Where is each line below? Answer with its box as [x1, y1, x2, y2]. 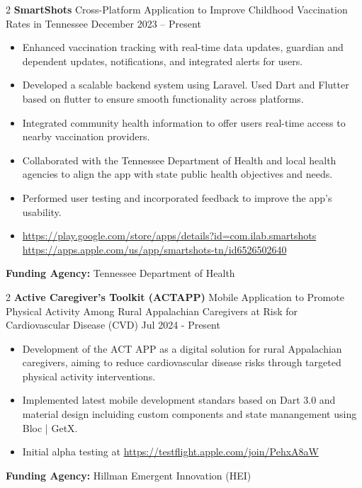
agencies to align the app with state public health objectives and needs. [22, 166, 333, 181]
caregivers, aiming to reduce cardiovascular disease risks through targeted [22, 355, 341, 370]
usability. [22, 204, 62, 219]
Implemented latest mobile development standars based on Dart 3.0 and [22, 392, 336, 407]
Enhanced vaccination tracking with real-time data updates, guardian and [22, 40, 344, 55]
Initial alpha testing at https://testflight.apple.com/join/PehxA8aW [22, 444, 319, 459]
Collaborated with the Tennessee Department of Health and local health [22, 152, 336, 167]
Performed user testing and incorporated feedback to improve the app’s [22, 190, 332, 205]
